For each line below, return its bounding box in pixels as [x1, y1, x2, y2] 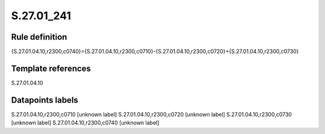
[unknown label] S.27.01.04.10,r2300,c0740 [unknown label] [11, 119, 159, 126]
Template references [11, 63, 91, 73]
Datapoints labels [11, 95, 78, 105]
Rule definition [11, 32, 67, 42]
